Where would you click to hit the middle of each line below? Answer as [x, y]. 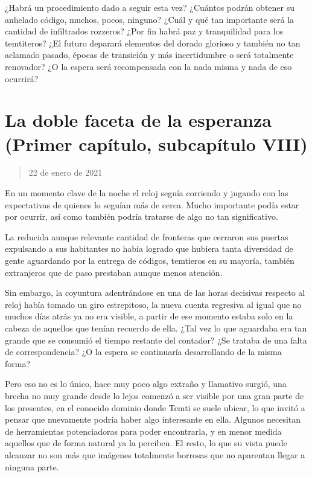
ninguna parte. [32, 466]
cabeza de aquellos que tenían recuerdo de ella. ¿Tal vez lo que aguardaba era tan [156, 328]
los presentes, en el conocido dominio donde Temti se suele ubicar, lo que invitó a [155, 407]
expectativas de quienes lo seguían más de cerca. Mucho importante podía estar [152, 204]
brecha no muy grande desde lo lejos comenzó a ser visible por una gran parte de [154, 395]
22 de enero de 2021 [65, 172]
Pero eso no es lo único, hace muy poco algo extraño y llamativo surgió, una [146, 384]
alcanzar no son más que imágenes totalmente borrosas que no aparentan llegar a [155, 454]
